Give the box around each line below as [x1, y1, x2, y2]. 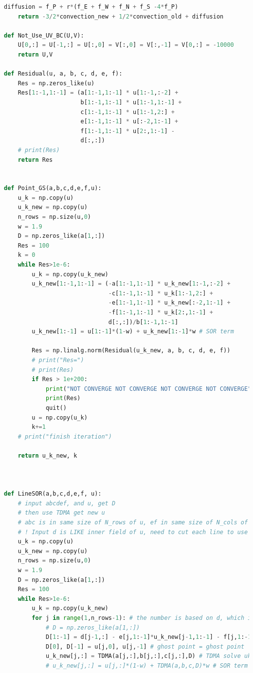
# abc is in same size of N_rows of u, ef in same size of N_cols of [18, 519, 248, 526]
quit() [45, 404, 67, 411]
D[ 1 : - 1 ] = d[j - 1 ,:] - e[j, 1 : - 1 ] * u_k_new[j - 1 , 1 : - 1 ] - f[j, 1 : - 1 [45, 634, 252, 641]
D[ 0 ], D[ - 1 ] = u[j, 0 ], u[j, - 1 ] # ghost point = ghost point [45, 643, 245, 650]
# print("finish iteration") [18, 433, 112, 440]
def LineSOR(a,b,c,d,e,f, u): [4, 490, 102, 498]
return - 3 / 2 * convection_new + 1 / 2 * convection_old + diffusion [18, 13, 224, 20]
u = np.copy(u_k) [32, 414, 88, 421]
